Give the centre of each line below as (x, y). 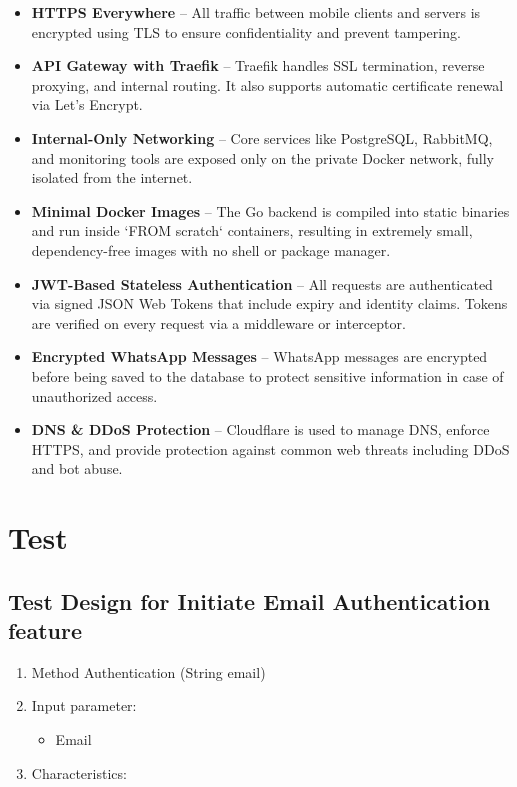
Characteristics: (79, 772)
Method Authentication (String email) (148, 671)
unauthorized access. (94, 395)
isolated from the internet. (112, 177)
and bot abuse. (77, 468)
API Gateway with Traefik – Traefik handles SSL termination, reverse (258, 65)
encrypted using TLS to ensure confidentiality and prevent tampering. (246, 31)
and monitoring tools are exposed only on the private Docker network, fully (262, 157)
